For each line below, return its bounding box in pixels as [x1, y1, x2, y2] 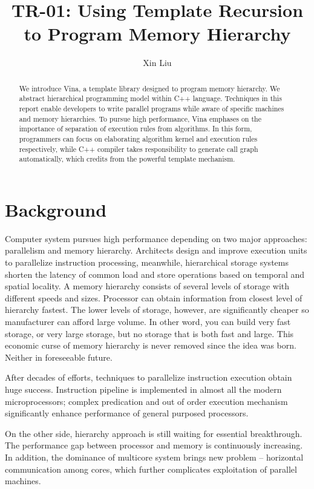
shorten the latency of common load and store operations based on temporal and [5, 267, 305, 280]
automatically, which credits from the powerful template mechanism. [19, 154, 235, 164]
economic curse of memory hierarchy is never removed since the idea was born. [5, 339, 296, 352]
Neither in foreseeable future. [5, 350, 113, 363]
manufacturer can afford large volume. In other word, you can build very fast [5, 315, 291, 328]
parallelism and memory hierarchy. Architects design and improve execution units [5, 244, 307, 257]
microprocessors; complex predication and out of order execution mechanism [5, 395, 288, 407]
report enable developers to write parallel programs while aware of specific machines [19, 103, 284, 114]
